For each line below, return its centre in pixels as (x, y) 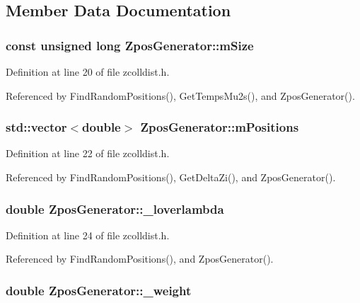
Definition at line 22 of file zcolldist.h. (88, 153)
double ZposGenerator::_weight (99, 290)
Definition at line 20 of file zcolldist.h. (88, 72)
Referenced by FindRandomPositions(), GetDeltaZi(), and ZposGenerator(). (171, 177)
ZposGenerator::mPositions (220, 127)
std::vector (36, 127)
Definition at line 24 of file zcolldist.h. (88, 235)
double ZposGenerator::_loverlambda (115, 208)
